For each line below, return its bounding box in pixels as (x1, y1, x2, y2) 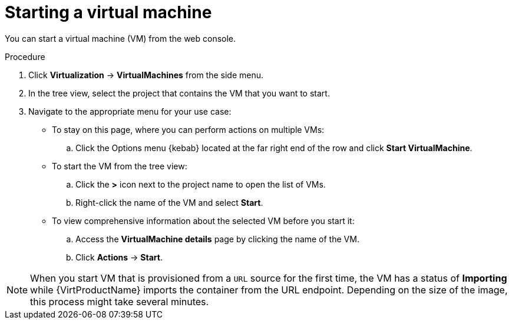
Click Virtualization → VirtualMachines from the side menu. (28, 69, 264, 80)
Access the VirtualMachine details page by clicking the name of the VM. (75, 233, 359, 244)
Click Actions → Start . (75, 252, 163, 262)
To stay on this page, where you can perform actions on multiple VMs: (52, 124, 325, 135)
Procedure (5, 51, 45, 62)
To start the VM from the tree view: (52, 161, 187, 171)
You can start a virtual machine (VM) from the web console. (5, 33, 236, 44)
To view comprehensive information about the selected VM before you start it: (52, 215, 355, 226)
